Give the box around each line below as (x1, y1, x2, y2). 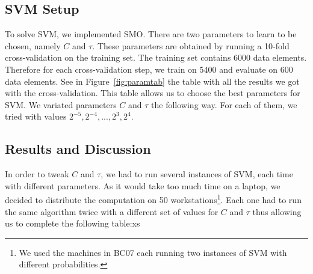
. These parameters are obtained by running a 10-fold (92, 39, 290, 52)
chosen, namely (5, 39, 61, 52)
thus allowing (252, 205, 302, 218)
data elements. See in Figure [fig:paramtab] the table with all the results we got (5, 75, 300, 87)
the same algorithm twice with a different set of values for (5, 205, 218, 218)
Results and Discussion (5, 139, 151, 158)
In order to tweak (5, 168, 69, 180)
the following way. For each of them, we (151, 98, 297, 111)
